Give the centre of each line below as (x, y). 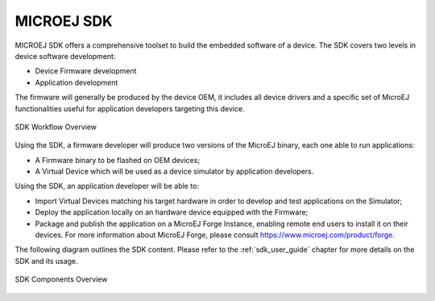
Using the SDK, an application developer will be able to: (107, 186)
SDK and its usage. (46, 261)
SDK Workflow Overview (56, 127)
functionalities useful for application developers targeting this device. (130, 108)
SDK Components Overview (61, 279)
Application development (77, 82)
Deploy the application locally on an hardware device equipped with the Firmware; (172, 212)
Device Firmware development (86, 71)
